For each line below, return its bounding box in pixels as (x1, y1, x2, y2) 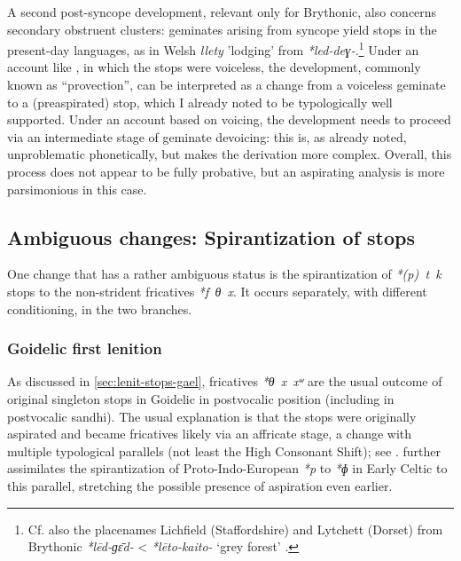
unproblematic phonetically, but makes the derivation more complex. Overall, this (7, 145, 452, 163)
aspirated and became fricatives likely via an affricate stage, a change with (7, 424, 412, 443)
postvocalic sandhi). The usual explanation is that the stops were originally (7, 407, 417, 425)
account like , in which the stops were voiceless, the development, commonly (7, 58, 421, 76)
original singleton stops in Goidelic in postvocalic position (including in (7, 389, 395, 407)
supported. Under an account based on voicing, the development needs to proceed (7, 110, 451, 129)
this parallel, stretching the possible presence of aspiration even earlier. (7, 476, 393, 494)
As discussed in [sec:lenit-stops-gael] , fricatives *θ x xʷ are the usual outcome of (7, 372, 442, 391)
